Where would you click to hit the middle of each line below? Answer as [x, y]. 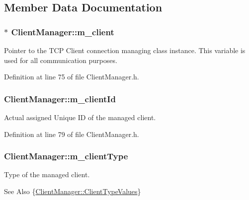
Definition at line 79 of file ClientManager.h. [72, 134]
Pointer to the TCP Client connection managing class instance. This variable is [125, 50]
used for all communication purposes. [61, 60]
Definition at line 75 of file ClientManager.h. [72, 77]
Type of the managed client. [47, 174]
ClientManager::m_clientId [60, 99]
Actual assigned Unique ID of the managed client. [80, 117]
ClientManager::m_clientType [66, 156]
